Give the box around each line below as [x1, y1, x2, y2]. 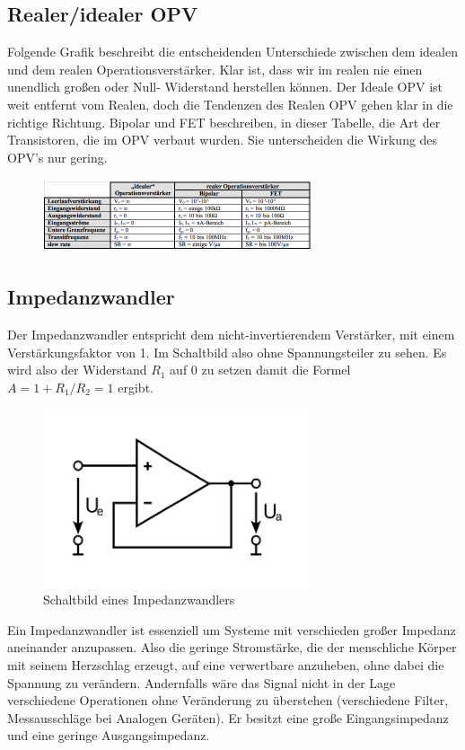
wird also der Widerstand [7, 360, 147, 379]
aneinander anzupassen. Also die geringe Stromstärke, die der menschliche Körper [7, 638, 457, 657]
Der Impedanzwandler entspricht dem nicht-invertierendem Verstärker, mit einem [7, 325, 455, 344]
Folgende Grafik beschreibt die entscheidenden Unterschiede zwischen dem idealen [7, 42, 458, 61]
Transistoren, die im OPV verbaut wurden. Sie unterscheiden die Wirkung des [7, 130, 438, 149]
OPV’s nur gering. [7, 147, 108, 166]
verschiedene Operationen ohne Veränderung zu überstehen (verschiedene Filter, [7, 691, 449, 710]
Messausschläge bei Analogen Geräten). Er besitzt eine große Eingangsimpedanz [7, 708, 449, 727]
